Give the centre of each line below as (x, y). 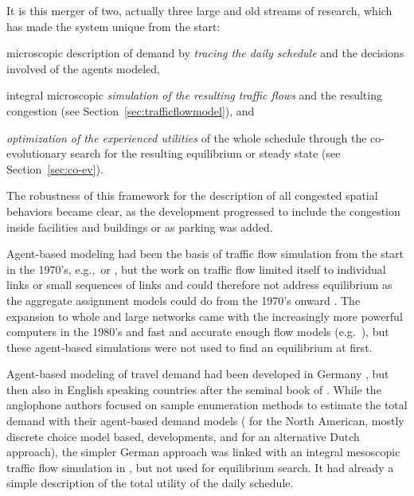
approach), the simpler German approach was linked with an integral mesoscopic (203, 452)
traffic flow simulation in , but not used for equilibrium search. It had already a (200, 467)
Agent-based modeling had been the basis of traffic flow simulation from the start (205, 254)
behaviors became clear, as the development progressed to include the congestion (203, 211)
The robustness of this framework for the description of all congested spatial (192, 195)
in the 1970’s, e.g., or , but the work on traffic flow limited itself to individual (196, 269)
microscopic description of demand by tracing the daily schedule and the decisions (205, 53)
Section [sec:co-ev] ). (55, 168)
